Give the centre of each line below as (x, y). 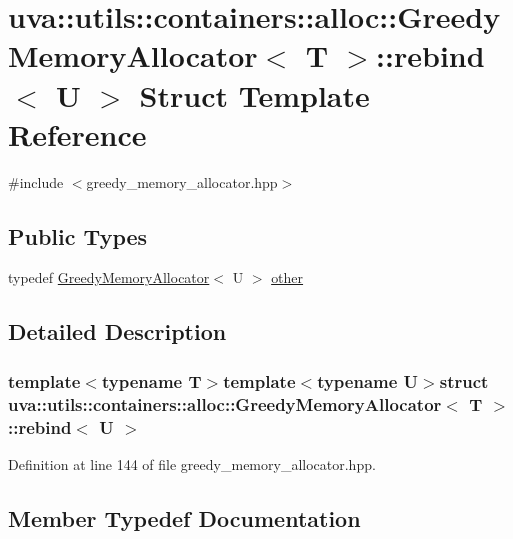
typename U (368, 380)
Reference (77, 133)
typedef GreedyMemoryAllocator (109, 277)
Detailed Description (117, 331)
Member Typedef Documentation (184, 517)
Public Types (78, 235)
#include (36, 181)
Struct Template (254, 94)
